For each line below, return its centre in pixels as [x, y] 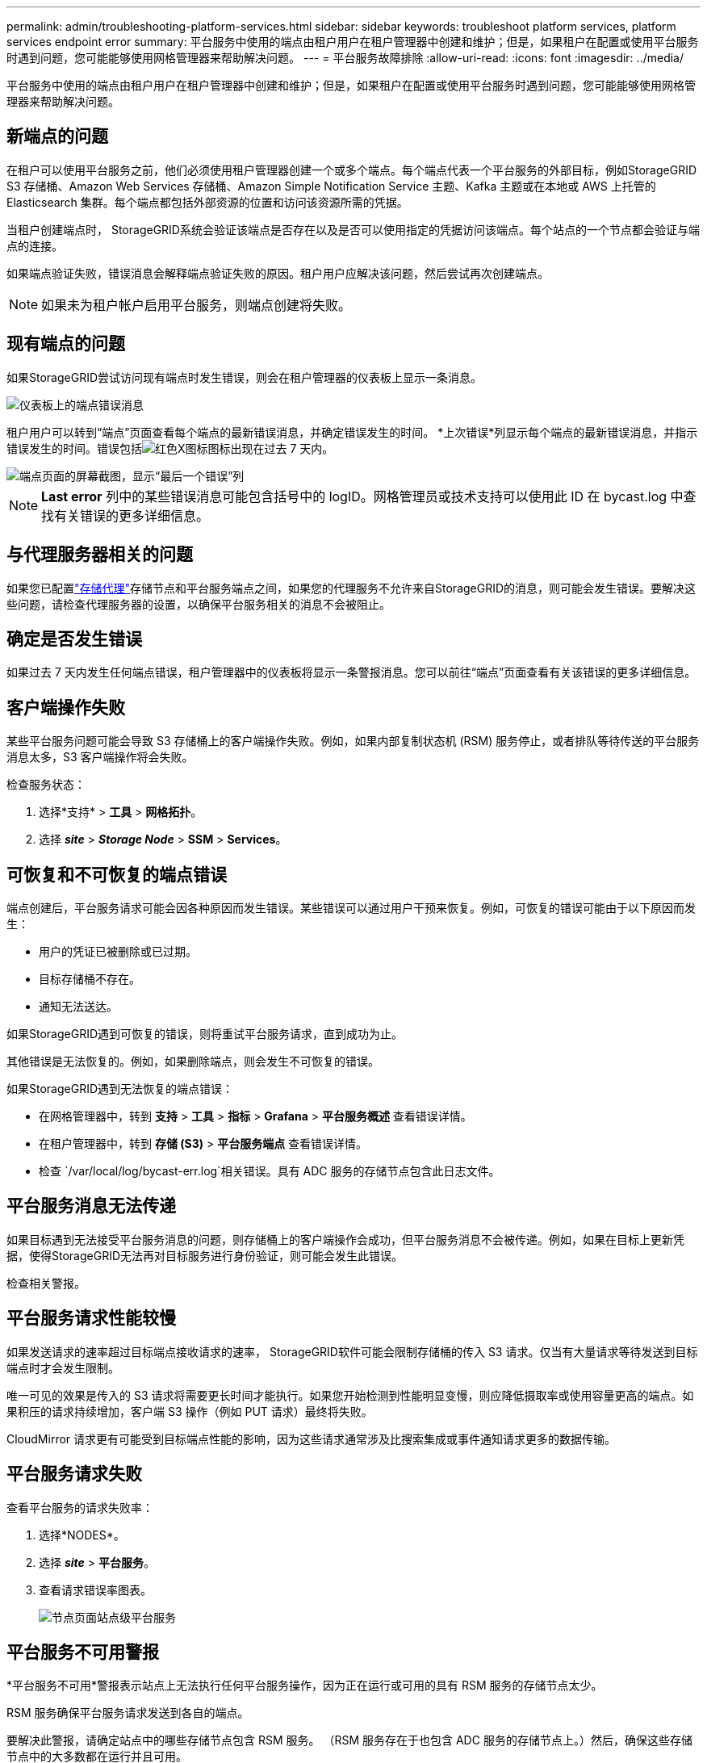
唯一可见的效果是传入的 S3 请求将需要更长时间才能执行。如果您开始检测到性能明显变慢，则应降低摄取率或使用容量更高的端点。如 [350, 1395]
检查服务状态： [46, 785]
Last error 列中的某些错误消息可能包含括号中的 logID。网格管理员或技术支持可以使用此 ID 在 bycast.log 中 [362, 496]
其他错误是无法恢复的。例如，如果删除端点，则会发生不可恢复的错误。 [193, 1062]
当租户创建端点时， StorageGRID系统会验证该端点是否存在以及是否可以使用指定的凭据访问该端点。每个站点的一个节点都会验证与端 [353, 229]
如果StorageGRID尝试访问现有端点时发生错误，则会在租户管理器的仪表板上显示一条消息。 [245, 377]
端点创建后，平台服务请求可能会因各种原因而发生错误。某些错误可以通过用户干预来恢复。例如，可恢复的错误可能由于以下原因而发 [351, 908]
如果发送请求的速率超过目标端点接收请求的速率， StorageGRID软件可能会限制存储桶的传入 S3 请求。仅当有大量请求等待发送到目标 [352, 1351]
